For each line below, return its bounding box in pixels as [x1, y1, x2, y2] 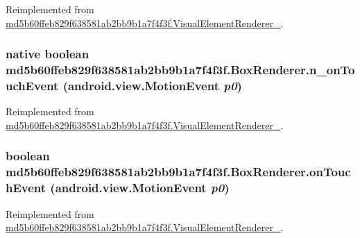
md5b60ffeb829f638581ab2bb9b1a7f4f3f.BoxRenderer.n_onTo [6, 61, 355, 78]
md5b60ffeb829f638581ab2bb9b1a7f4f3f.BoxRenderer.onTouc [6, 163, 351, 180]
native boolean [6, 45, 89, 62]
